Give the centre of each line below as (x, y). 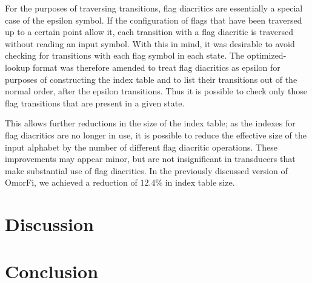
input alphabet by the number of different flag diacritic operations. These (141, 147)
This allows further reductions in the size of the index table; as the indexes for (150, 123)
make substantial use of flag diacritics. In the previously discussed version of (146, 170)
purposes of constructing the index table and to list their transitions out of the (151, 79)
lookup (18, 67)
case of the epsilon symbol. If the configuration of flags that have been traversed (154, 20)
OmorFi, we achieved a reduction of (71, 182)
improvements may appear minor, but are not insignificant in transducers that (150, 159)
